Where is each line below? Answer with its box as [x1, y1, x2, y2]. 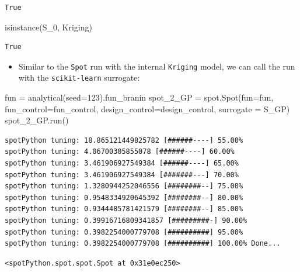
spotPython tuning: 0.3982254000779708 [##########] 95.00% [5, 228, 243, 236]
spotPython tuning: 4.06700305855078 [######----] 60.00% [5, 147, 235, 156]
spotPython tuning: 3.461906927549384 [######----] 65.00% [5, 159, 239, 168]
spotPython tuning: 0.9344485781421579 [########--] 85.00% [5, 205, 243, 214]
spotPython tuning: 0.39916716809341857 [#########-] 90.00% [5, 216, 247, 225]
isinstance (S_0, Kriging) [5, 20, 92, 33]
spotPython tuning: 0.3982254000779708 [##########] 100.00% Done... [5, 239, 281, 248]
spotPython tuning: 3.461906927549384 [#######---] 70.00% [5, 170, 239, 179]
